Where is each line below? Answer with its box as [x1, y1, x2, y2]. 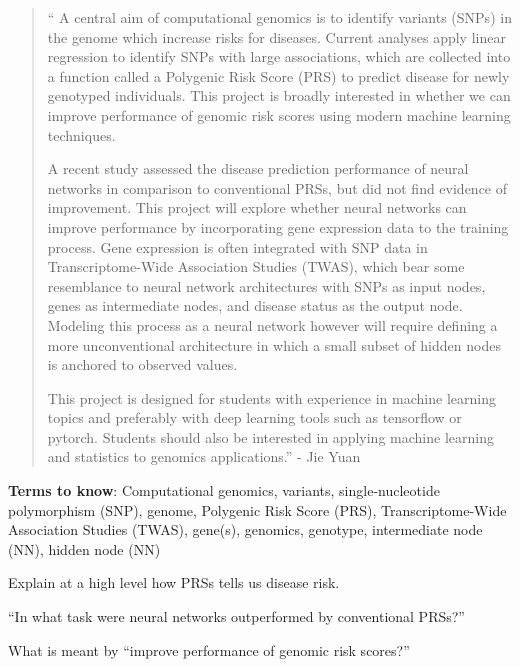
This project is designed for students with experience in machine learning [47, 387, 496, 408]
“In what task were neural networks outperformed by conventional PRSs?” [8, 606, 465, 627]
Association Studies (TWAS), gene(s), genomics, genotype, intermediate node [8, 519, 483, 540]
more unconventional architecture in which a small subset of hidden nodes [47, 334, 501, 355]
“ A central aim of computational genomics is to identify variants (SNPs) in [47, 7, 512, 27]
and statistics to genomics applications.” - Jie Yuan [47, 446, 361, 467]
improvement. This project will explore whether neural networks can [47, 197, 467, 218]
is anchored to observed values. [47, 354, 238, 375]
